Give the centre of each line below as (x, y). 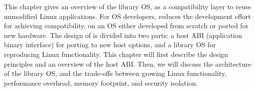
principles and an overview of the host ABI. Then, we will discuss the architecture (128, 64)
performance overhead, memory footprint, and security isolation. (101, 82)
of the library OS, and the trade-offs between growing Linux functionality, (115, 73)
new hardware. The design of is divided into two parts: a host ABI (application (123, 35)
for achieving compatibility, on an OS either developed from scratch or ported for (126, 26)
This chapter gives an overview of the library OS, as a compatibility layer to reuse (127, 6)
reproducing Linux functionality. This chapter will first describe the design (116, 54)
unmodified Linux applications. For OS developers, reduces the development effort (127, 16)
